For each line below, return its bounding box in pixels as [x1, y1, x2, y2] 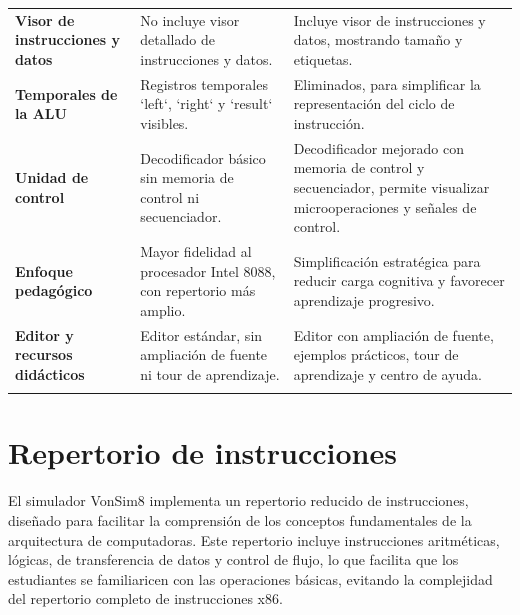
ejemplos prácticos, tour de [293, 344, 459, 365]
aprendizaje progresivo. [293, 290, 435, 311]
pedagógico [15, 280, 93, 301]
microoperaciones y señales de [293, 196, 477, 217]
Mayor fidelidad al [140, 241, 252, 262]
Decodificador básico [140, 147, 266, 168]
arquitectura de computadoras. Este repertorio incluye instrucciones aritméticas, [8, 529, 500, 550]
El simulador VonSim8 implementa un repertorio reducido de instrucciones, [8, 490, 469, 511]
